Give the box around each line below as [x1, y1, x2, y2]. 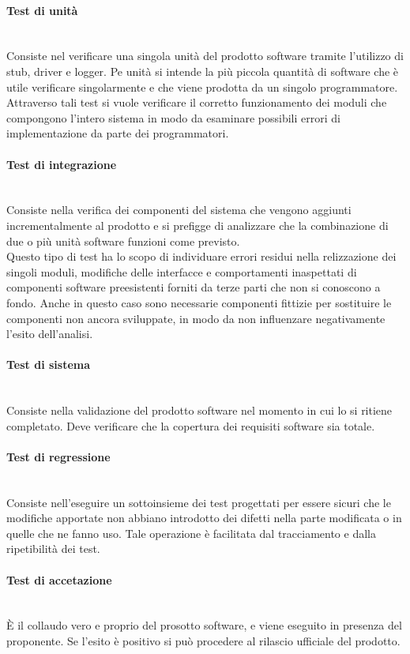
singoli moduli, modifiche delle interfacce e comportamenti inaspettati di [6, 263, 357, 280]
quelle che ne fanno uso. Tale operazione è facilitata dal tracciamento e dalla [6, 524, 376, 541]
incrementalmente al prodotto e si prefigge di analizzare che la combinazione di [6, 216, 389, 233]
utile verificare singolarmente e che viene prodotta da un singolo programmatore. [6, 78, 398, 95]
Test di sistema [6, 356, 91, 373]
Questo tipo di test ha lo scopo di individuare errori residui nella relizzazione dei [6, 248, 397, 265]
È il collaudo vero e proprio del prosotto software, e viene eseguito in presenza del [6, 617, 402, 633]
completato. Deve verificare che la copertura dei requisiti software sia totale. [6, 417, 375, 434]
